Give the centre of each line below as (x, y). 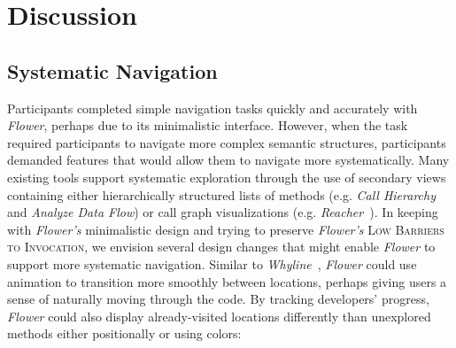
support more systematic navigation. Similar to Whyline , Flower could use (212, 263)
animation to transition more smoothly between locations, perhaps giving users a (227, 281)
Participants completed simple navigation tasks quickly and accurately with (213, 108)
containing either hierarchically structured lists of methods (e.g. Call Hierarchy (221, 194)
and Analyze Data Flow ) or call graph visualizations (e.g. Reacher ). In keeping (223, 212)
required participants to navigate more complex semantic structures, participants (227, 142)
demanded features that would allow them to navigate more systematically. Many (228, 160)
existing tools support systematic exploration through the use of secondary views (227, 177)
